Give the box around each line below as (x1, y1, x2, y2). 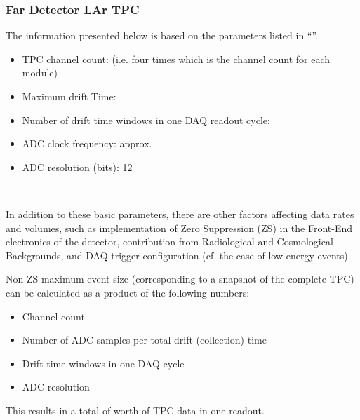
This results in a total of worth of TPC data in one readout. (6, 402, 265, 417)
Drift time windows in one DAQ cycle (22, 355, 185, 370)
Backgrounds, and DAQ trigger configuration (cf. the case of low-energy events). (6, 248, 351, 262)
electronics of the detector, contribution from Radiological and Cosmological (6, 234, 333, 249)
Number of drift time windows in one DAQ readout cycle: (22, 112, 270, 127)
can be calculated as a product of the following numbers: (6, 285, 250, 299)
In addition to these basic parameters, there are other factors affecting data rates (6, 206, 354, 221)
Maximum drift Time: (22, 89, 116, 103)
